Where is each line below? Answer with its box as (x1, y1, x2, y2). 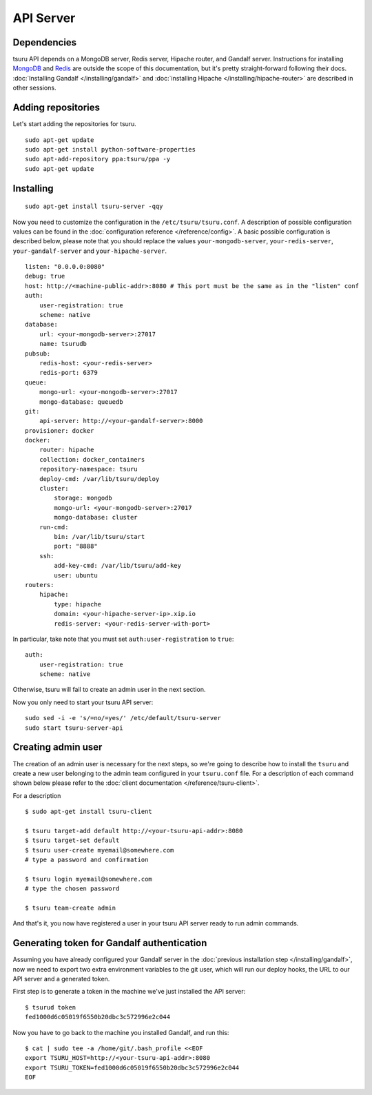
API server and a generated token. (12, 975, 110, 983)
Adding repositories (12, 102, 100, 114)
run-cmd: (39, 523, 69, 531)
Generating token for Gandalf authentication (12, 937, 207, 949)
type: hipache (54, 600, 102, 608)
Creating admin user (12, 741, 103, 753)
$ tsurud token (25, 1003, 76, 1011)
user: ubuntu (54, 571, 98, 579)
